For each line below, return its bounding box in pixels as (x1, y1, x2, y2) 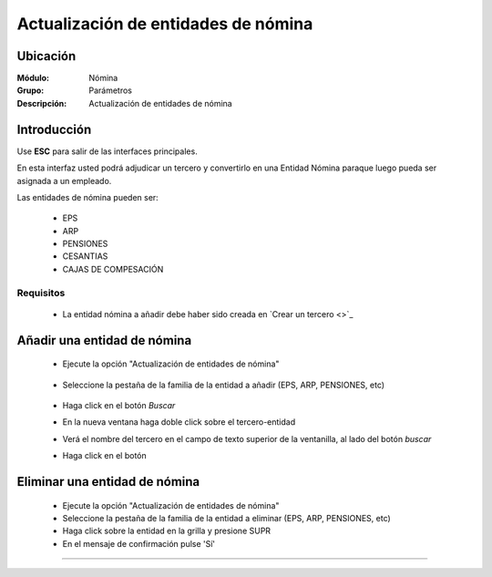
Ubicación (16, 48, 77, 64)
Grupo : (16, 85, 45, 96)
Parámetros (88, 85, 132, 96)
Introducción (16, 121, 92, 137)
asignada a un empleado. (16, 175, 112, 186)
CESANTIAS (62, 251, 108, 262)
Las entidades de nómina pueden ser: (16, 191, 159, 202)
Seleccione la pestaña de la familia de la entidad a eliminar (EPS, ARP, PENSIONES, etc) (62, 512, 391, 523)
